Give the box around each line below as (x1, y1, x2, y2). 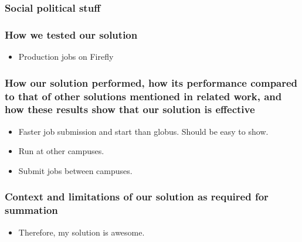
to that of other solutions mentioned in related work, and (5, 88, 282, 103)
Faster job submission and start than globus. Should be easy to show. (18, 125, 269, 137)
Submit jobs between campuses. (18, 164, 133, 176)
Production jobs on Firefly (18, 50, 114, 63)
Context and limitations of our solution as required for (5, 189, 269, 204)
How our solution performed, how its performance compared (5, 75, 298, 90)
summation (5, 203, 58, 217)
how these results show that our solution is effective (5, 102, 255, 117)
